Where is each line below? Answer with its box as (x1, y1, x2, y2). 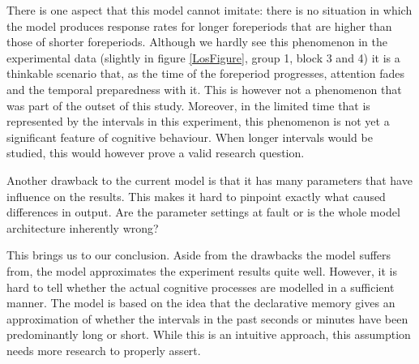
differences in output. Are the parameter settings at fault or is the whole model (6, 203, 400, 221)
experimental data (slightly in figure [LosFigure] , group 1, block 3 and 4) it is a (6, 49, 400, 66)
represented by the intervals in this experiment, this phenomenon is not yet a (6, 113, 390, 130)
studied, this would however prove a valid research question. (6, 144, 305, 161)
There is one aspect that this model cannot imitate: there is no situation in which (6, 2, 413, 18)
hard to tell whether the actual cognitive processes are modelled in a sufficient (6, 278, 395, 295)
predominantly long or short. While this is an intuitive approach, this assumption (6, 326, 411, 343)
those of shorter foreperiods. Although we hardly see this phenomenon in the (6, 33, 387, 50)
